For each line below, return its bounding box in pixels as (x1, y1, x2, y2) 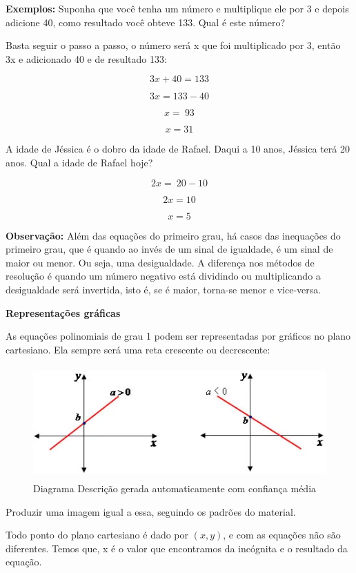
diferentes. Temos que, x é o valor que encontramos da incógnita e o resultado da (6, 541, 348, 555)
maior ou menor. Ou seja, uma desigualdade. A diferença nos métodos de (6, 255, 315, 269)
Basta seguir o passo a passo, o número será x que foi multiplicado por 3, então (6, 38, 341, 52)
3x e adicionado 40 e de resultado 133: (6, 51, 167, 66)
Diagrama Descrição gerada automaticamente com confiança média (33, 480, 317, 495)
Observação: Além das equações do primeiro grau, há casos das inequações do (6, 228, 341, 242)
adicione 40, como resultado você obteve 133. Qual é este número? (6, 14, 286, 29)
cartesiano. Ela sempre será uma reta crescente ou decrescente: (6, 342, 270, 356)
